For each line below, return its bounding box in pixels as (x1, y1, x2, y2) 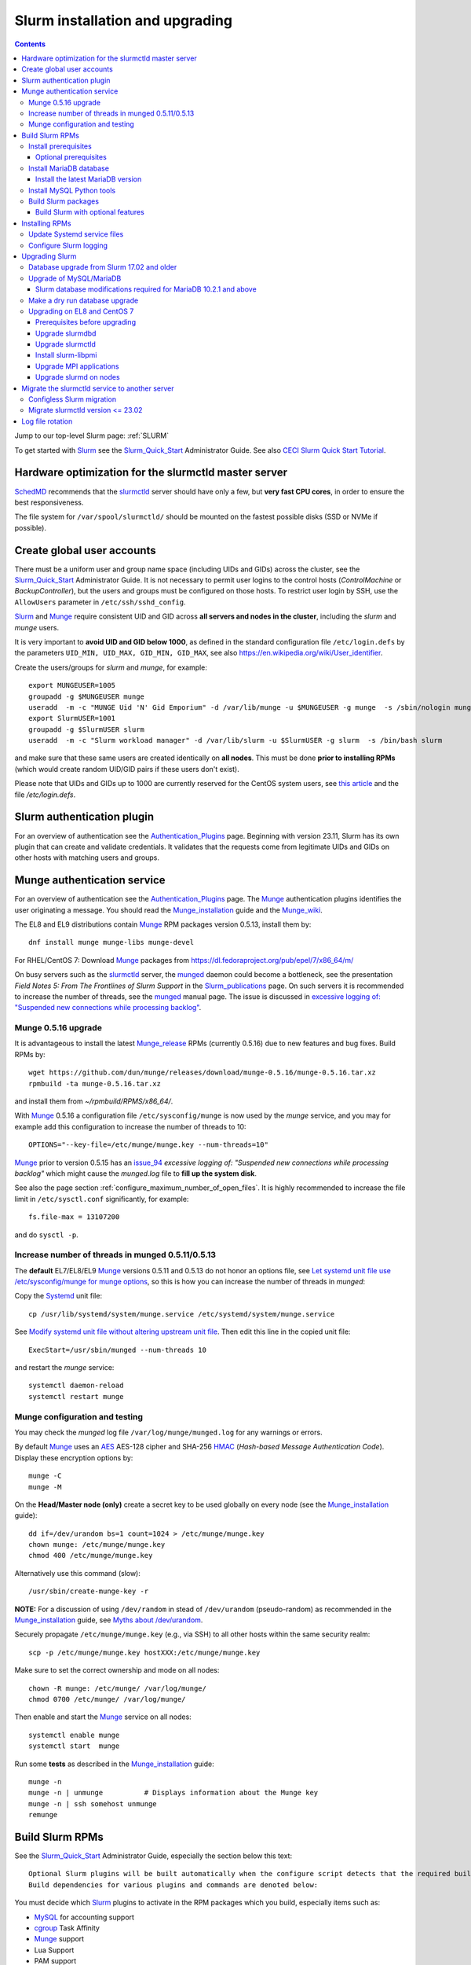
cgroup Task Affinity (34, 1923, 100, 1933)
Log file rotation (21, 417, 73, 426)
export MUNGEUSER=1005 (28, 681, 116, 690)
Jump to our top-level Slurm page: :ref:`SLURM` (14, 431, 170, 440)
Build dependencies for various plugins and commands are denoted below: (28, 1880, 319, 1890)
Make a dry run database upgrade (28, 296, 139, 305)
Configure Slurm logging (28, 241, 108, 250)
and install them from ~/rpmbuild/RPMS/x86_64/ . (14, 1096, 173, 1106)
